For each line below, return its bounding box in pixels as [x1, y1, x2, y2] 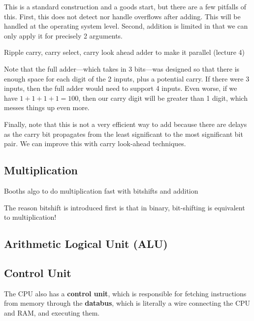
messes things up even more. [4, 102, 90, 113]
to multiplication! [4, 212, 57, 222]
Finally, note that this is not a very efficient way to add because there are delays [4, 119, 247, 129]
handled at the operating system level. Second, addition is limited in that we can [4, 21, 248, 31]
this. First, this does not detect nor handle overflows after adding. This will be [4, 11, 241, 21]
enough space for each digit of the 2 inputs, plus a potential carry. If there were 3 [4, 73, 250, 83]
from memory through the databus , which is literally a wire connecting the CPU [4, 298, 251, 308]
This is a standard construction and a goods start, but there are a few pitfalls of [4, 1, 246, 11]
